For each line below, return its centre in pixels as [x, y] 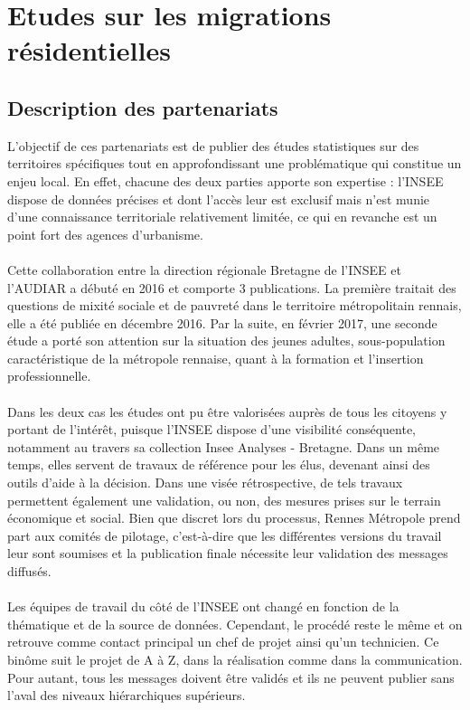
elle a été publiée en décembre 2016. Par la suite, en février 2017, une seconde [222, 322]
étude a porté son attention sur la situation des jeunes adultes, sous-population [226, 341]
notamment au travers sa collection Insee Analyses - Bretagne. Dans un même [224, 446]
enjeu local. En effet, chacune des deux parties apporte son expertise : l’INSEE [226, 180]
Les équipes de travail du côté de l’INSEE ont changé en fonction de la [203, 606]
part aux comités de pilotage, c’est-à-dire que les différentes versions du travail [225, 535]
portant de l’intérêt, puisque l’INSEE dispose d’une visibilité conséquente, [212, 429]
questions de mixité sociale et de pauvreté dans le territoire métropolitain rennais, [235, 305]
